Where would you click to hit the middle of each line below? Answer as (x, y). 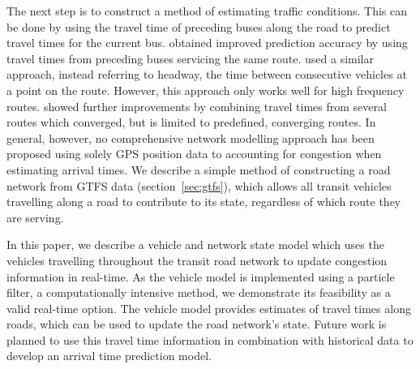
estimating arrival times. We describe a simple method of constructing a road (199, 169)
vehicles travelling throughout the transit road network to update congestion (197, 260)
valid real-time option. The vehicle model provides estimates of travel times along (209, 308)
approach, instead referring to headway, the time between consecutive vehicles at (207, 74)
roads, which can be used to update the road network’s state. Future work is (197, 324)
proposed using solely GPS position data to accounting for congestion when (194, 154)
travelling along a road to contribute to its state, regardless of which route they (204, 202)
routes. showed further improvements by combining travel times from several (197, 106)
